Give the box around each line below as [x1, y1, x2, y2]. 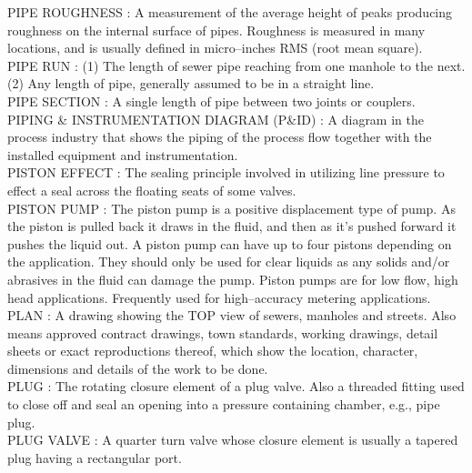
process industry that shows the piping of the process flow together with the [7, 127, 432, 146]
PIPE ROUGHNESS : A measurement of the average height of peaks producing [7, 3, 453, 21]
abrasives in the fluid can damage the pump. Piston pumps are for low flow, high [7, 269, 458, 288]
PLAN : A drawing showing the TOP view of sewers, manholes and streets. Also [7, 306, 457, 325]
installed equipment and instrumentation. [7, 145, 238, 164]
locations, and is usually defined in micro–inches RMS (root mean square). [7, 38, 423, 57]
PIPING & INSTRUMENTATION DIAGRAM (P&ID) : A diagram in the [7, 109, 424, 128]
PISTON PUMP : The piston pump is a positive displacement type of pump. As [7, 198, 456, 217]
